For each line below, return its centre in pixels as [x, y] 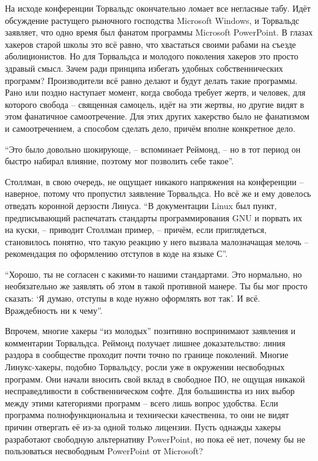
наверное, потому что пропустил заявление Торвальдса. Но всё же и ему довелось [158, 193]
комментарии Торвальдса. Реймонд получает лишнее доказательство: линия [145, 342]
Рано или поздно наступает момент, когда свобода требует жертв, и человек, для [155, 92]
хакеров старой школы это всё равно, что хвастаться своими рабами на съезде [150, 44]
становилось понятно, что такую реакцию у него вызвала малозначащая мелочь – [157, 241]
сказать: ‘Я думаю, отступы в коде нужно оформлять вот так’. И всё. [133, 298]
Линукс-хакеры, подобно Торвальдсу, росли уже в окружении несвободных [145, 367]
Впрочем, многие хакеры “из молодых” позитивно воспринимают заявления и [150, 331]
